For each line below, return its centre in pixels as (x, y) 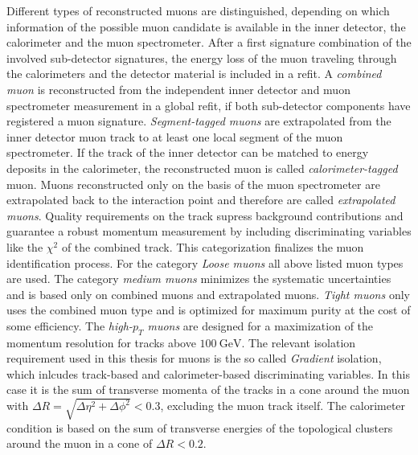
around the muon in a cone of (80, 443)
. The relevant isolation (299, 342)
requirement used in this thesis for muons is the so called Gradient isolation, (194, 358)
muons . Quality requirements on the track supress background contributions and (205, 215)
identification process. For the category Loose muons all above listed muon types (205, 262)
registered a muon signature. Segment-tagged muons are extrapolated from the (199, 121)
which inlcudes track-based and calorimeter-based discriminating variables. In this (208, 373)
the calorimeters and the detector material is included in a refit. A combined (194, 74)
